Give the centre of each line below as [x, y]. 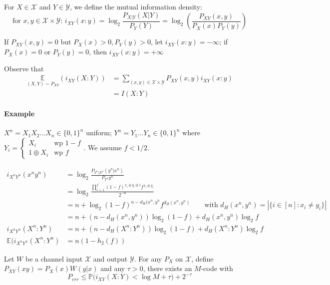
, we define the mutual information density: [136, 6]
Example [19, 114]
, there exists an [167, 268]
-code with [217, 268]
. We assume [103, 147]
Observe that [24, 68]
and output [110, 258]
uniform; [99, 133]
